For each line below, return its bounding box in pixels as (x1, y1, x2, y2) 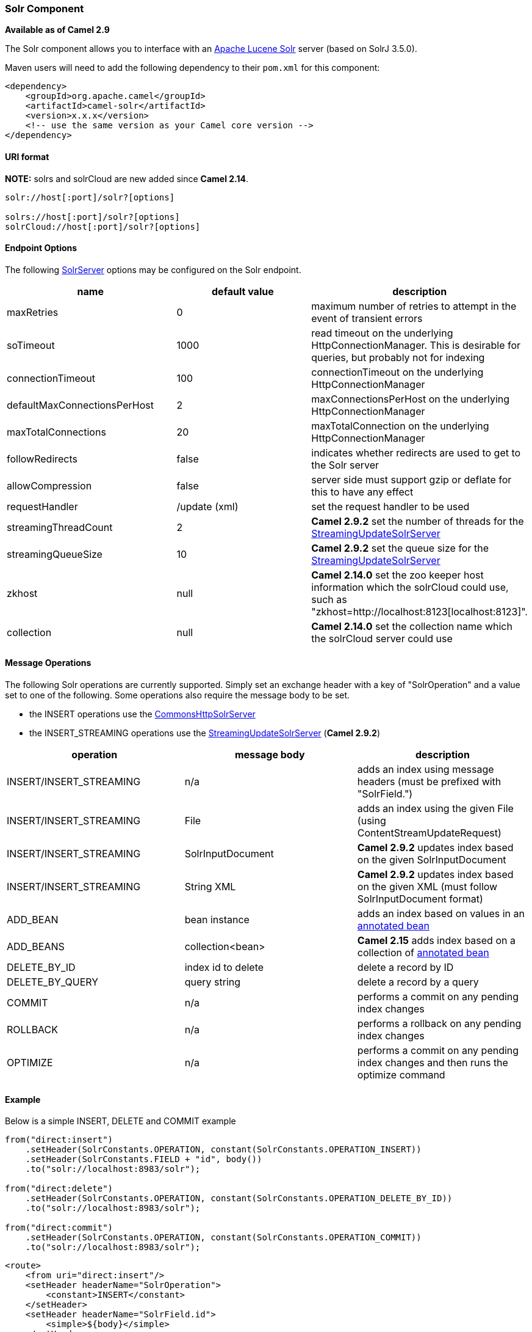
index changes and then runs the (357, 1056, 508, 1069)
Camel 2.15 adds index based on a (357, 934, 516, 947)
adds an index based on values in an (357, 907, 525, 920)
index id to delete (184, 961, 264, 974)
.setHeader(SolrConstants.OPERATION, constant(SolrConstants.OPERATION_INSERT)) (25, 1144, 422, 1155)
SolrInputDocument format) (357, 893, 483, 906)
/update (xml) (176, 500, 239, 513)
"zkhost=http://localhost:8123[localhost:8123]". (311, 605, 528, 618)
